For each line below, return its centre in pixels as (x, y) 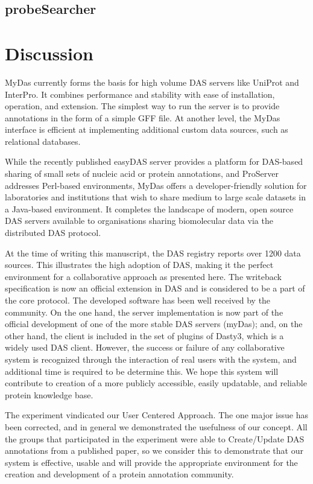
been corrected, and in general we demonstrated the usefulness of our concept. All (156, 426)
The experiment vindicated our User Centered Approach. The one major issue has (156, 415)
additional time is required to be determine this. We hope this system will (142, 371)
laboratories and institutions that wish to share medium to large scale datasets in (155, 197)
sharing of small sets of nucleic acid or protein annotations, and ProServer (142, 174)
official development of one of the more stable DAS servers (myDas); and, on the (154, 324)
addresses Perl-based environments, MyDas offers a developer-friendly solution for (156, 185)
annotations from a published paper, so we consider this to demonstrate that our (154, 451)
